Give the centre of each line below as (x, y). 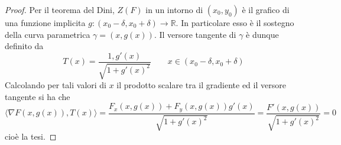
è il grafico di (266, 9)
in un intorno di (174, 9)
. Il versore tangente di (195, 34)
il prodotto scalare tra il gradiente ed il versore (201, 85)
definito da (24, 46)
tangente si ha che (38, 96)
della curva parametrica (48, 34)
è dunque (262, 34)
